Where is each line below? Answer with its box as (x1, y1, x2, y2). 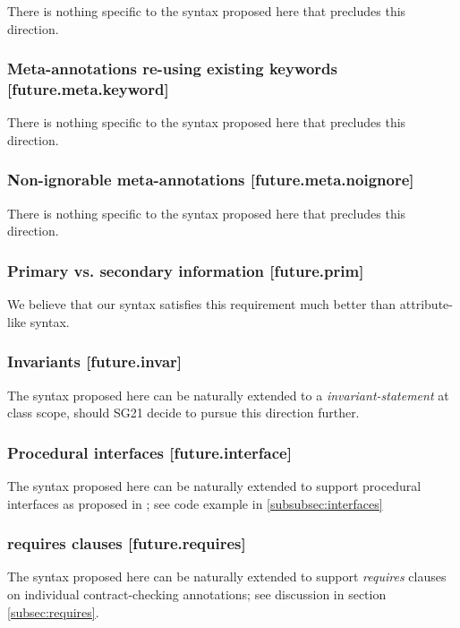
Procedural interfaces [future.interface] (7, 441, 292, 463)
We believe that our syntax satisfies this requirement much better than (7, 295, 396, 314)
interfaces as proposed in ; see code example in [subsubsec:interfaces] (7, 494, 383, 512)
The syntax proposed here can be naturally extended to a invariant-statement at (7, 385, 449, 404)
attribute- (399, 295, 453, 314)
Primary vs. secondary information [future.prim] (7, 259, 364, 281)
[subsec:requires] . (7, 602, 99, 621)
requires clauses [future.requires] (7, 532, 246, 555)
